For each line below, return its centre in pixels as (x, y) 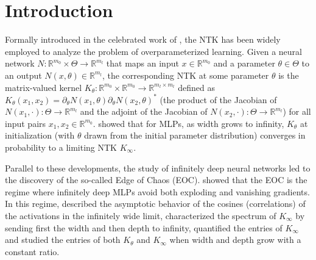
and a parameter (244, 63)
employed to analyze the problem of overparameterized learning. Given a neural (153, 51)
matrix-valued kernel (44, 87)
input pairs (26, 123)
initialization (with (40, 135)
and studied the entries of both (63, 240)
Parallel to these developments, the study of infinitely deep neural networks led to (158, 168)
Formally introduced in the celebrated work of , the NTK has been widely (143, 39)
